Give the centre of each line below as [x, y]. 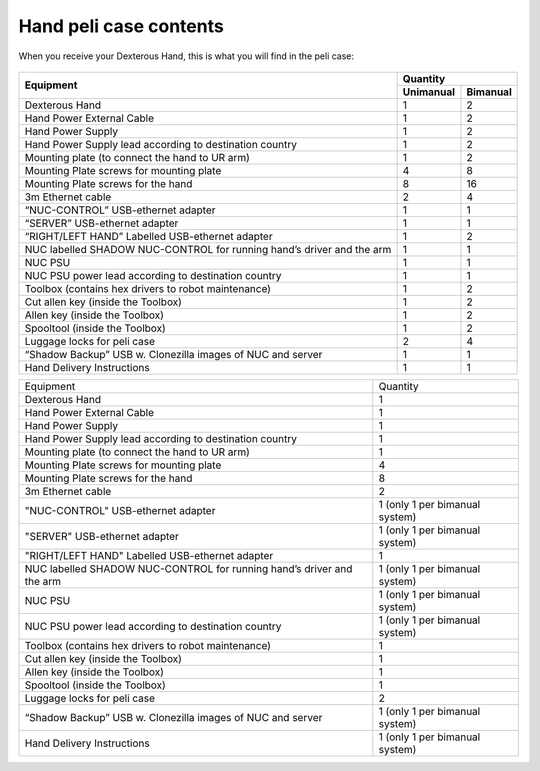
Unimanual [428, 92]
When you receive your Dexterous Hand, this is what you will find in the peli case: [186, 56]
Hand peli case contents [121, 26]
